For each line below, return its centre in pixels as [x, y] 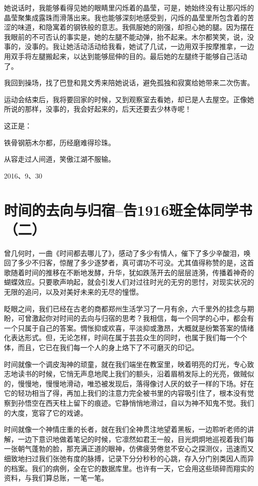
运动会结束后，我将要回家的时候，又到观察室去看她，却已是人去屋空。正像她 [129, 99]
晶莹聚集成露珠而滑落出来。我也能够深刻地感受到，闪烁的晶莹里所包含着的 [126, 17]
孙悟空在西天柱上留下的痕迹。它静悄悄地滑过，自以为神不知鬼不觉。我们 [136, 402]
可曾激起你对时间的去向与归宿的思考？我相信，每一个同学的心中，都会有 [136, 318]
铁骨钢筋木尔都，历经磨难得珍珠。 [60, 142]
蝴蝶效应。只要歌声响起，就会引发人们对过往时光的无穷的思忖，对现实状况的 [129, 282]
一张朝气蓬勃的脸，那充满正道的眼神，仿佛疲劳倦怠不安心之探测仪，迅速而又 [129, 449]
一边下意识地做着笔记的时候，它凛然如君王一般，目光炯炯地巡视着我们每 [136, 439]
